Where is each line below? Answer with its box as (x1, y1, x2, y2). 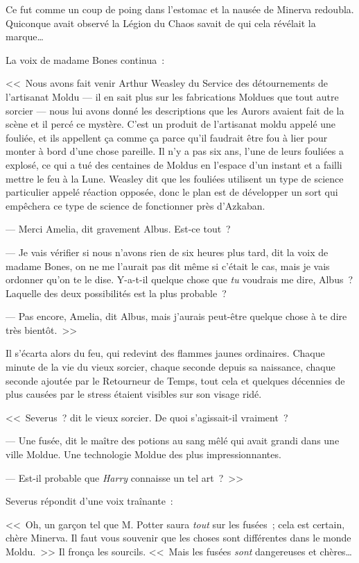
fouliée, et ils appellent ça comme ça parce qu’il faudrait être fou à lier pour (6, 130, 328, 144)
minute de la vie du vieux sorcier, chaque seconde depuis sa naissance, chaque (6, 360, 335, 374)
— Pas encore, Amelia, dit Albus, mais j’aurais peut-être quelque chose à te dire (6, 309, 347, 323)
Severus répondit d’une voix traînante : (6, 494, 173, 508)
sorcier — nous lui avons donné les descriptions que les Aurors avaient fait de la (6, 103, 344, 117)
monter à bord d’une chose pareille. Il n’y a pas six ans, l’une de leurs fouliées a (6, 144, 344, 158)
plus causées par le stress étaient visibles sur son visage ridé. (6, 387, 262, 401)
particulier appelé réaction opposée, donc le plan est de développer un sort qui (6, 185, 338, 199)
